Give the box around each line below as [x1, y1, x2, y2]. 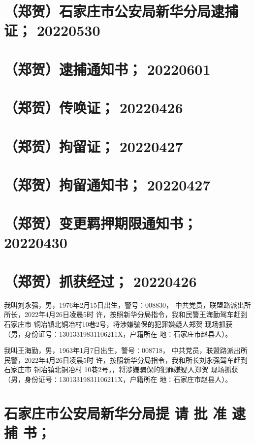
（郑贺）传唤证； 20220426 [4, 97, 183, 118]
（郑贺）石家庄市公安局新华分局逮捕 [4, 1, 239, 21]
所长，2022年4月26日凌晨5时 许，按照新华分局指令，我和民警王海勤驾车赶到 [4, 309, 248, 319]
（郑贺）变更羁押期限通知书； [4, 213, 197, 233]
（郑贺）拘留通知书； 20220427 [4, 174, 211, 194]
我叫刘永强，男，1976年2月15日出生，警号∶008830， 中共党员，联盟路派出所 [4, 299, 251, 310]
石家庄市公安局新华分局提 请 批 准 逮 [4, 403, 246, 423]
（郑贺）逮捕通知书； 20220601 [4, 59, 211, 79]
